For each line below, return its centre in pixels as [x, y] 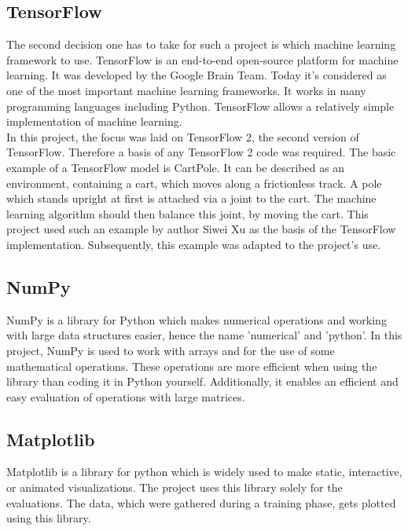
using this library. [49, 518]
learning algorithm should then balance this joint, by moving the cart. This [187, 213]
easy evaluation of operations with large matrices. [126, 396]
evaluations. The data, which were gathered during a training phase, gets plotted [201, 502]
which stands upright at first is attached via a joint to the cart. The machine [191, 198]
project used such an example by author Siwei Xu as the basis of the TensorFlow [201, 229]
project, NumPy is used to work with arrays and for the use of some [171, 350]
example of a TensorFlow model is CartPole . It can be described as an [176, 167]
